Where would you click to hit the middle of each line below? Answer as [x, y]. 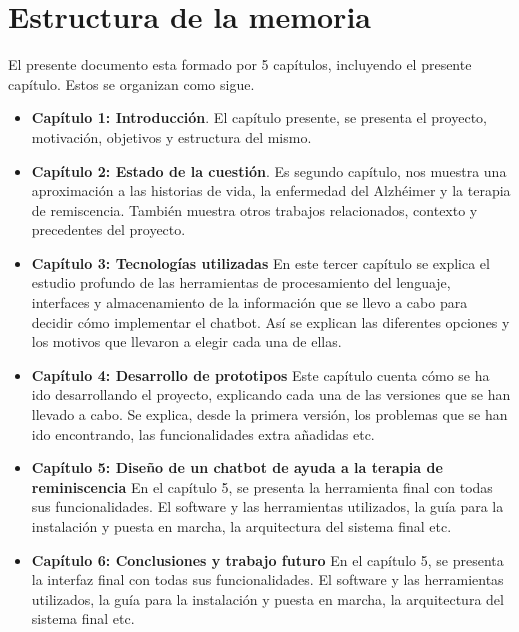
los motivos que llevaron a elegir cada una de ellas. [186, 341]
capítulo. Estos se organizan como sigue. [131, 83]
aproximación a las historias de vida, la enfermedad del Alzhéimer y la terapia [271, 190]
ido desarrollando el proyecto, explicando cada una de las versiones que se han [271, 394]
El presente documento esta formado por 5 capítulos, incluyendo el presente [240, 64]
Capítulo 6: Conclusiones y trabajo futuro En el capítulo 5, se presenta [267, 559]
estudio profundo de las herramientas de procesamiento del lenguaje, [241, 282]
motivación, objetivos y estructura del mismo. [171, 136]
